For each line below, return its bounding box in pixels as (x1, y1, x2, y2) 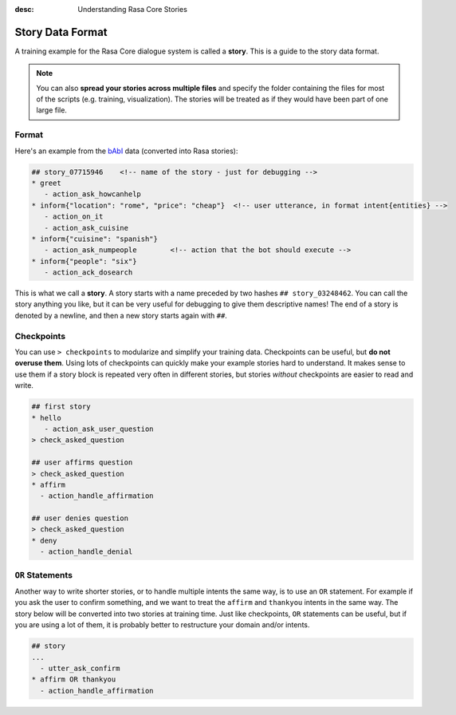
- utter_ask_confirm (40, 663, 120, 673)
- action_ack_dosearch (44, 268, 133, 277)
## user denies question (31, 514, 129, 523)
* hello (31, 413, 61, 422)
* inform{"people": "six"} (31, 256, 137, 266)
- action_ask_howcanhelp (44, 190, 141, 199)
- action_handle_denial (40, 547, 133, 556)
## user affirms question (31, 458, 133, 467)
